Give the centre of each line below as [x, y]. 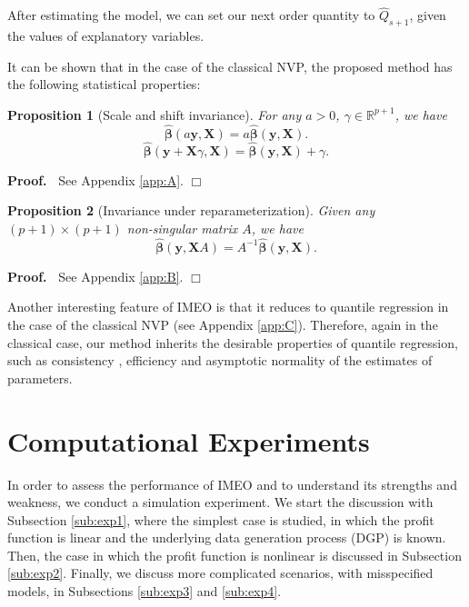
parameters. [40, 378]
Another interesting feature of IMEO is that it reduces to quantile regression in [228, 307]
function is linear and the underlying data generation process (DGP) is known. [227, 537]
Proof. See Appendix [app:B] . [95, 276]
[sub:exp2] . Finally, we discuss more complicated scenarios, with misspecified [220, 573]
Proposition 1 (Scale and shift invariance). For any [155, 114]
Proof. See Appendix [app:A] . [96, 179]
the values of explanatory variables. [106, 36]
